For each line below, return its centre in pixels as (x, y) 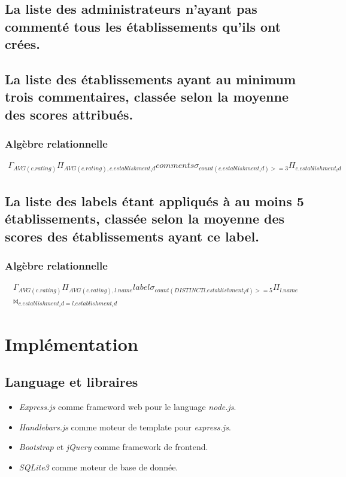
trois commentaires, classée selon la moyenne (147, 97)
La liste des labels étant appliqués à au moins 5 (154, 201)
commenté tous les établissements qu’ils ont (143, 26)
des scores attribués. (69, 114)
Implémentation (72, 343)
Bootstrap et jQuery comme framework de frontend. (113, 447)
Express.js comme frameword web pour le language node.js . (128, 407)
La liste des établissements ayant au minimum (151, 79)
